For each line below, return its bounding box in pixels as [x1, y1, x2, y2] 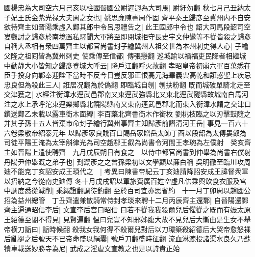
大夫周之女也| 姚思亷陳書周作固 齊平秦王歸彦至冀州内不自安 [58, 12, 251, 22]
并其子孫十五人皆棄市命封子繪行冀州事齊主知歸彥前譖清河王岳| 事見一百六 [4, 118, 242, 128]
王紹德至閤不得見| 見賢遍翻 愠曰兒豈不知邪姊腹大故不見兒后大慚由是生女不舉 [4, 214, 251, 225]
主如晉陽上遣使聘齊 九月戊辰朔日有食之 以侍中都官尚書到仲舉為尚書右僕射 [4, 146, 251, 157]
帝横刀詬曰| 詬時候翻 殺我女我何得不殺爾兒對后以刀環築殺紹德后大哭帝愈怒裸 [4, 224, 251, 234]
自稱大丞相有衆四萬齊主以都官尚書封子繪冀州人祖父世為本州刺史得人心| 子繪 [4, 41, 249, 51]
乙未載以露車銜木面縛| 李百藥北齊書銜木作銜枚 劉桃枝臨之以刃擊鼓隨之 [24, 108, 251, 118]
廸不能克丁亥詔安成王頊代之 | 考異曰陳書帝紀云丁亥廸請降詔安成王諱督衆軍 [4, 166, 249, 176]
